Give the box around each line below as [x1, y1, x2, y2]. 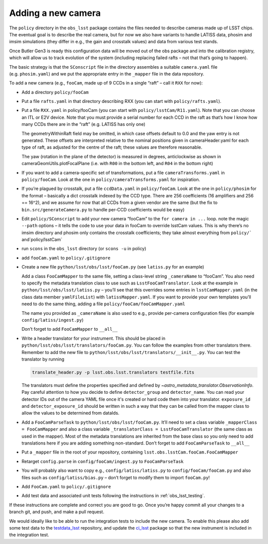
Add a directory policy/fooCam [21, 89, 89, 95]
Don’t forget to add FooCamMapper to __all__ [21, 326, 118, 332]
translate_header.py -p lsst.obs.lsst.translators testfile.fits [32, 369, 195, 375]
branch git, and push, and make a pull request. [9, 509, 104, 515]
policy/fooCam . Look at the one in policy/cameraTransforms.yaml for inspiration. [21, 177, 201, 182]
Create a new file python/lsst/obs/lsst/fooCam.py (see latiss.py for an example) [21, 264, 204, 270]
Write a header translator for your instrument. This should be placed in [21, 335, 166, 341]
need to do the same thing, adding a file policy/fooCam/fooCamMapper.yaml [21, 301, 186, 307]
